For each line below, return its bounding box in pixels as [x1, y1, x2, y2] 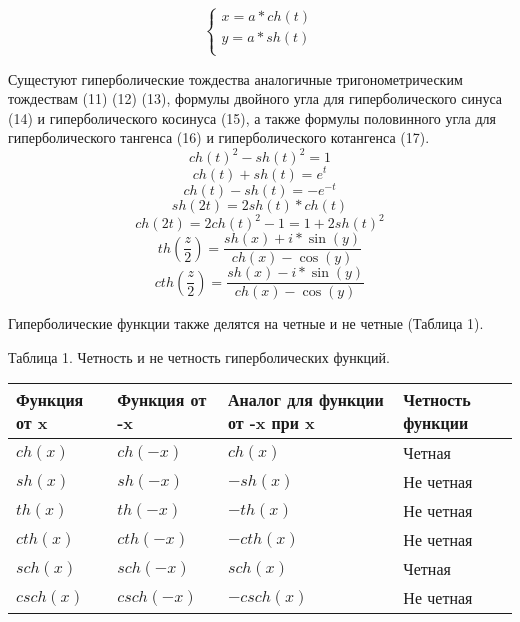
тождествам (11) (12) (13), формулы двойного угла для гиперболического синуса [8, 88, 503, 109]
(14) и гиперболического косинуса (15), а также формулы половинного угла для [8, 107, 496, 128]
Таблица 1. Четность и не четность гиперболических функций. [8, 346, 390, 367]
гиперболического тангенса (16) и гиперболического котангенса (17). [8, 127, 430, 148]
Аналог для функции [227, 388, 384, 412]
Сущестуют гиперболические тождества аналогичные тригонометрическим [8, 68, 463, 89]
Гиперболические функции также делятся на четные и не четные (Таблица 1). [8, 313, 484, 334]
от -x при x [227, 411, 315, 435]
